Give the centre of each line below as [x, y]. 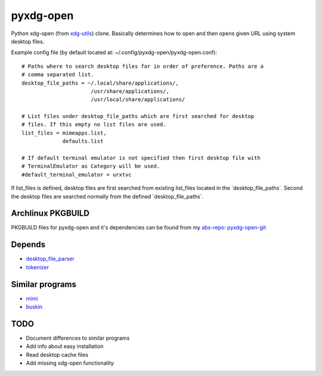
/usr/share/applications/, [130, 91]
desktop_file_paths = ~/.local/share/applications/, [100, 83]
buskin [34, 307]
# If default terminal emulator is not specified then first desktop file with [141, 158]
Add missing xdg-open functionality [70, 363]
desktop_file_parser [50, 259]
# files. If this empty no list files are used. [94, 125]
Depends [28, 245]
